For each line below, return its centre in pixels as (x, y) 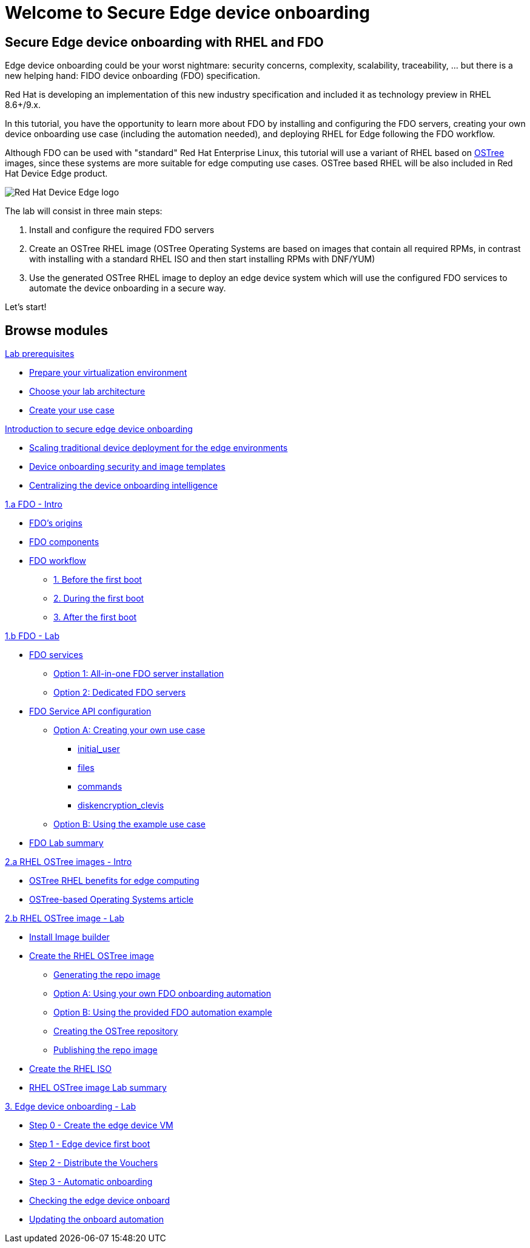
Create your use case (72, 410)
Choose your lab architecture (87, 392)
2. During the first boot (99, 599)
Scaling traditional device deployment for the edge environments (159, 448)
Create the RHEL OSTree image (92, 956)
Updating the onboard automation (97, 1219)
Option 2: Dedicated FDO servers (120, 693)
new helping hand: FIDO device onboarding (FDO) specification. (133, 76)
